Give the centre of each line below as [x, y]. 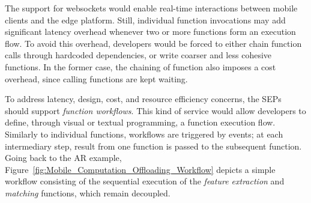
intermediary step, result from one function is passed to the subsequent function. [153, 146]
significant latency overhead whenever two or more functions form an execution [150, 32]
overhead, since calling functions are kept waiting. [96, 78]
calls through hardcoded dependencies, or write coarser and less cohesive [138, 55]
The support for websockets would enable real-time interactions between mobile [151, 8]
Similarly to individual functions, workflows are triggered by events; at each [144, 134]
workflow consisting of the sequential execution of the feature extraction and [145, 181]
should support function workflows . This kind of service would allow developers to [155, 110]
